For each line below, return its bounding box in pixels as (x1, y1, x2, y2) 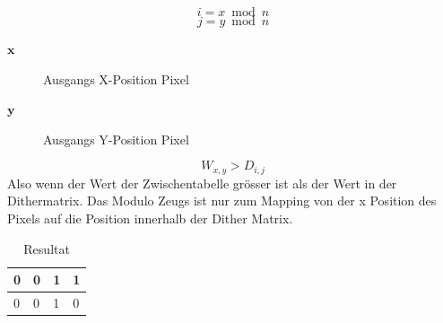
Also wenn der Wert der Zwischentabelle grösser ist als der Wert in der (7, 173, 397, 192)
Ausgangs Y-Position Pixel (43, 129, 189, 148)
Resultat (23, 239, 70, 258)
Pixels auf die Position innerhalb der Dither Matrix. (7, 209, 293, 228)
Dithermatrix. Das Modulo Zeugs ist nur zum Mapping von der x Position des (7, 191, 437, 210)
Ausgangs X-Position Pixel (43, 69, 189, 88)
